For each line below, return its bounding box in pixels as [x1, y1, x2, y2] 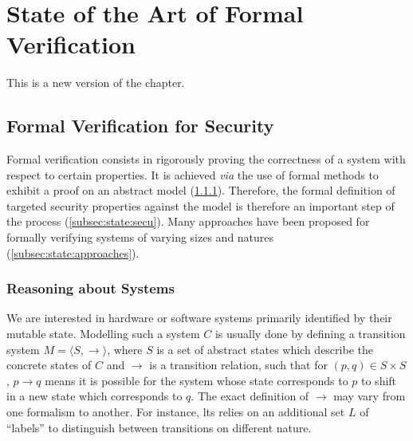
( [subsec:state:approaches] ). [6, 244, 140, 261]
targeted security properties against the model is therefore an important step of [6, 197, 395, 214]
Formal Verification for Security [6, 113, 274, 138]
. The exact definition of [191, 388, 309, 404]
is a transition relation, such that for [149, 356, 328, 373]
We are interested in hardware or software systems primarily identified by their [6, 309, 392, 326]
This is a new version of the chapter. [6, 74, 185, 91]
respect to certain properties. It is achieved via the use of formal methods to [6, 166, 379, 183]
